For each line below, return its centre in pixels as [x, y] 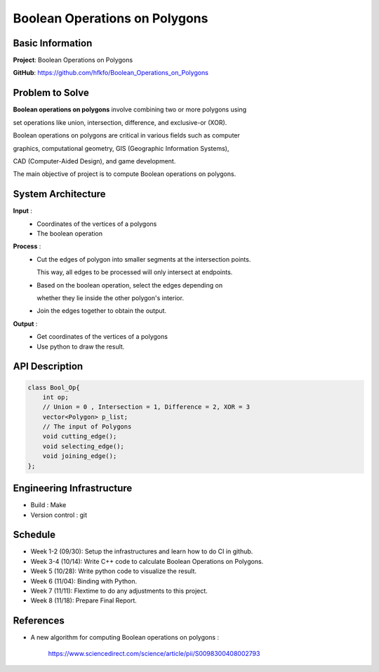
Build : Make [48, 505]
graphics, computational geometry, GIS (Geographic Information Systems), [121, 148]
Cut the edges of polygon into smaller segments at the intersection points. [144, 259]
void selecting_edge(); [83, 446]
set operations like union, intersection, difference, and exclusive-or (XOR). [120, 122]
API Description [48, 367]
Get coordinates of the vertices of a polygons [102, 337]
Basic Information [53, 43]
